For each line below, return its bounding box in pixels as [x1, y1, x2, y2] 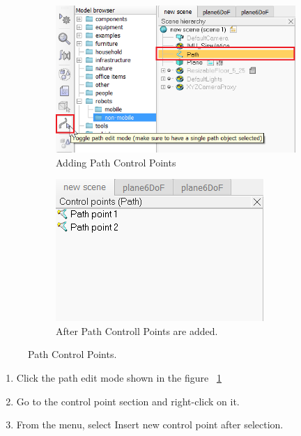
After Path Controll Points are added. [56, 323, 218, 338]
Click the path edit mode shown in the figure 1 [16, 370, 222, 384]
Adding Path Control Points [56, 155, 176, 169]
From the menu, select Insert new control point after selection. [16, 417, 284, 432]
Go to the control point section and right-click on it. [16, 394, 240, 408]
